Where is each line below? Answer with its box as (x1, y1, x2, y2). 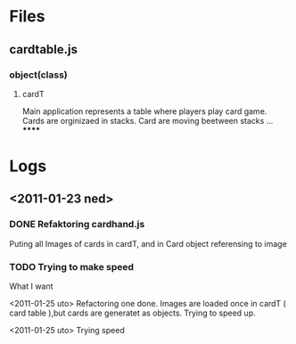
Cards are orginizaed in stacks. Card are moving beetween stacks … (21, 115, 274, 126)
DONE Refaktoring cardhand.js (9, 218, 145, 231)
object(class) (9, 69, 69, 81)
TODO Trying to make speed (9, 260, 135, 273)
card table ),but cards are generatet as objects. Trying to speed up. (9, 307, 256, 318)
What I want (9, 281, 53, 291)
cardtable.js (9, 42, 78, 57)
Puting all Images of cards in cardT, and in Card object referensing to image (9, 238, 287, 249)
